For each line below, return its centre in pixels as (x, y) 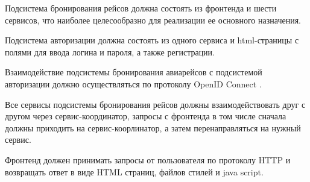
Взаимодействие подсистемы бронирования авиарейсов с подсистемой (134, 72)
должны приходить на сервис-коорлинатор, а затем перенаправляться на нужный (153, 127)
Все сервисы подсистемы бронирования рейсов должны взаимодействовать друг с (155, 104)
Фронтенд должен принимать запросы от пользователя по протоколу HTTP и (148, 159)
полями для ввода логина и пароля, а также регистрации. (110, 52)
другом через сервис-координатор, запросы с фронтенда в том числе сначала (146, 116)
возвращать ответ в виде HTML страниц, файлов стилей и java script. (134, 171)
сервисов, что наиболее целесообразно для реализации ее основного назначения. (153, 20)
